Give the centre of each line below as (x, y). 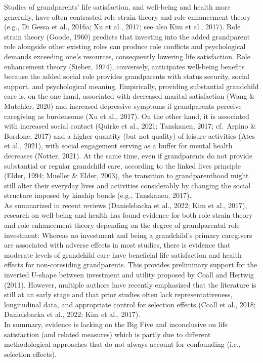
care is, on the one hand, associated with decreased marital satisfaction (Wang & (130, 96)
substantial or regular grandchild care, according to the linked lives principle (122, 165)
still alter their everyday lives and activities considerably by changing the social (127, 185)
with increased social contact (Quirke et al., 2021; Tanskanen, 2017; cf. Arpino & (130, 126)
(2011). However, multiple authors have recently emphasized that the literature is (130, 284)
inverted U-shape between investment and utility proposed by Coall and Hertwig (129, 275)
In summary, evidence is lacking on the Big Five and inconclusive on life (116, 324)
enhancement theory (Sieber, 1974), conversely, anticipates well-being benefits (124, 66)
